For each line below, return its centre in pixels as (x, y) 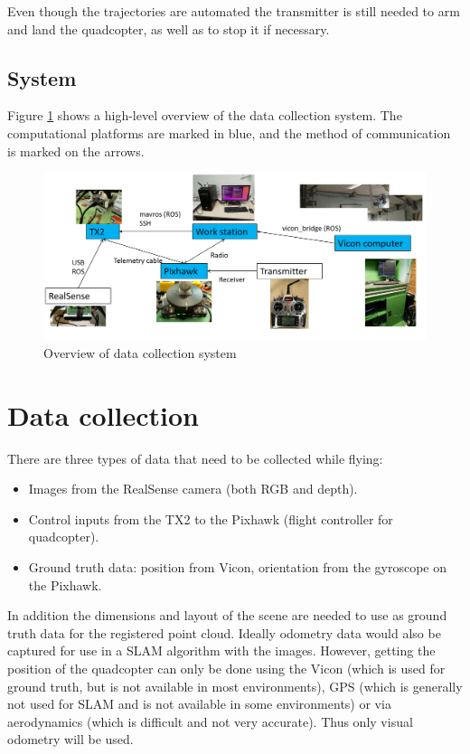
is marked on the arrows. (76, 151)
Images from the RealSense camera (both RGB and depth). (193, 489)
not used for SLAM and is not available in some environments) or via (199, 704)
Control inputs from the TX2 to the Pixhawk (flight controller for (211, 518)
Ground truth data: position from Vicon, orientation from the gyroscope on (237, 566)
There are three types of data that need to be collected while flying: (195, 458)
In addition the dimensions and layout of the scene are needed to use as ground (227, 615)
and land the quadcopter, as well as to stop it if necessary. (169, 28)
